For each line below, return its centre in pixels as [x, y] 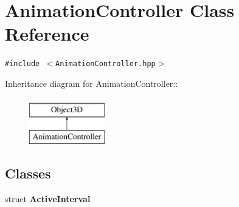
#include [23, 64]
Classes [28, 173]
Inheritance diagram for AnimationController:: [92, 83]
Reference [47, 34]
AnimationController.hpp [106, 64]
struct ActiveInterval [48, 198]
